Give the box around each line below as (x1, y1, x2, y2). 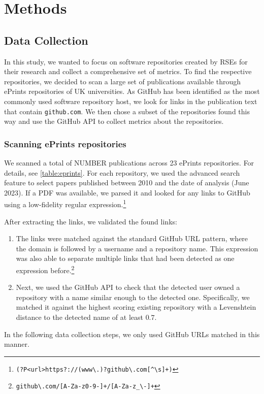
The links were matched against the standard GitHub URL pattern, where (16, 233, 248, 244)
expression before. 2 (16, 264, 75, 275)
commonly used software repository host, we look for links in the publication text (4, 95, 257, 106)
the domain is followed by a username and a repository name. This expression (16, 243, 258, 253)
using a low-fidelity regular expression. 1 (4, 198, 126, 210)
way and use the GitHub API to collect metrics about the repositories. (4, 116, 224, 126)
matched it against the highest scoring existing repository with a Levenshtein (16, 302, 256, 312)
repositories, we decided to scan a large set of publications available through (4, 76, 241, 86)
